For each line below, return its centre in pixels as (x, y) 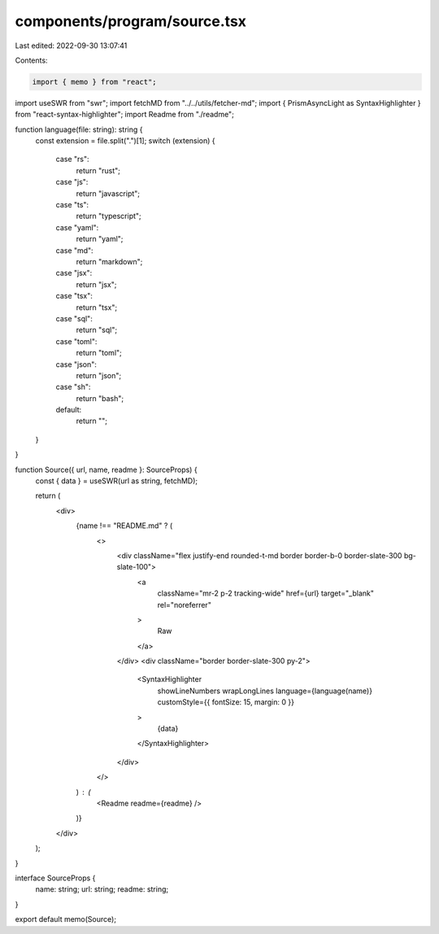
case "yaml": (77, 227)
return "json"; (99, 375)
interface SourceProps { (55, 878)
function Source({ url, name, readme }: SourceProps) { (106, 469)
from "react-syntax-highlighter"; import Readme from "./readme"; (125, 115)
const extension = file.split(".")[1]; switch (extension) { (125, 141)
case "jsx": (74, 273)
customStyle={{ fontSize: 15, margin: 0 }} (226, 702)
